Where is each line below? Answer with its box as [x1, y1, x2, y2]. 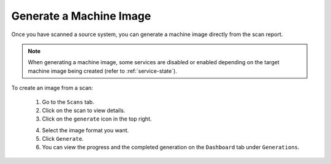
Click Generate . [42, 135, 84, 143]
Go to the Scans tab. [42, 98, 94, 105]
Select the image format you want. [42, 126, 129, 134]
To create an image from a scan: [11, 84, 93, 92]
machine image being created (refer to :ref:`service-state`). [28, 67, 177, 75]
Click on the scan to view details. [42, 106, 126, 114]
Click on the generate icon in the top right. [42, 115, 152, 122]
